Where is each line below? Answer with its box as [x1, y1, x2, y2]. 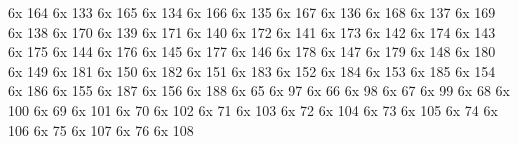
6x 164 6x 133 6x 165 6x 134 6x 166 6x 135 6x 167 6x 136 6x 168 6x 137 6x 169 [8, 2, 496, 22]
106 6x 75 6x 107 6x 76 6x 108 [8, 119, 194, 140]
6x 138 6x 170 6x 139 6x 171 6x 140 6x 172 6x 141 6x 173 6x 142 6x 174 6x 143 [8, 21, 496, 42]
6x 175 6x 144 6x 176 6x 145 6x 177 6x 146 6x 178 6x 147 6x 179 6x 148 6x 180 [8, 41, 496, 62]
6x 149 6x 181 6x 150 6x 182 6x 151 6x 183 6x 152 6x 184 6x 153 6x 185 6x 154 [8, 60, 496, 81]
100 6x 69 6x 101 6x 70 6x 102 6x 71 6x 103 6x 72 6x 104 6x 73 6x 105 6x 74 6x [8, 99, 498, 120]
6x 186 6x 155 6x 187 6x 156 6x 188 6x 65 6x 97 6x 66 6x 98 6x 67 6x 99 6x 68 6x [8, 80, 510, 101]
